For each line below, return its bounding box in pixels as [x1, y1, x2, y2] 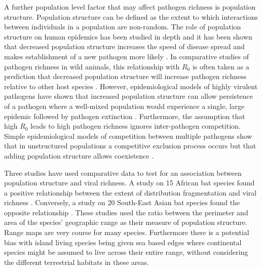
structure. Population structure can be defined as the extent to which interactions [4, 11, 258, 22]
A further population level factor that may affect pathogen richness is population [4, 2, 256, 12]
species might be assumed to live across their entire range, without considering [4, 247, 248, 257]
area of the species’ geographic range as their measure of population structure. [4, 217, 247, 227]
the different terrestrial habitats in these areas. [4, 256, 149, 267]
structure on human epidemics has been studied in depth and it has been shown [4, 31, 252, 42]
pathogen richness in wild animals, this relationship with [4, 61, 180, 71]
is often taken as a [192, 61, 249, 71]
